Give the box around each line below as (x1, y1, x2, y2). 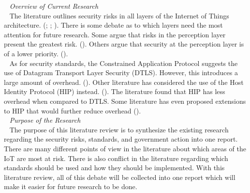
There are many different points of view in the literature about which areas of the (4, 143, 246, 153)
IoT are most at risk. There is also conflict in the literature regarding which (4, 153, 228, 163)
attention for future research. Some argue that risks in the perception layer (4, 29, 226, 39)
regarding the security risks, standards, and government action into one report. (4, 134, 238, 144)
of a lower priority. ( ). (4, 48, 68, 58)
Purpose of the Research (9, 115, 81, 125)
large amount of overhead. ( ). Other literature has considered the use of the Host (4, 77, 244, 87)
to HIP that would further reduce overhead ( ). (4, 105, 141, 115)
